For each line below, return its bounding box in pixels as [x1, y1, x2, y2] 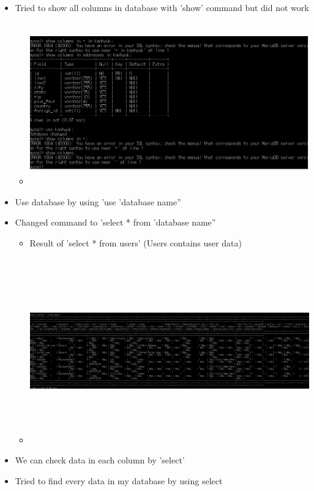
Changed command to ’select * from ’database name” [15, 216, 216, 229]
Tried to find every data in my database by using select [15, 474, 223, 487]
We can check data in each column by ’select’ [15, 454, 185, 466]
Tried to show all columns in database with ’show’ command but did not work [15, 1, 309, 13]
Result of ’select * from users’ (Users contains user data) [29, 236, 242, 249]
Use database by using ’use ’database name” [15, 195, 181, 208]
